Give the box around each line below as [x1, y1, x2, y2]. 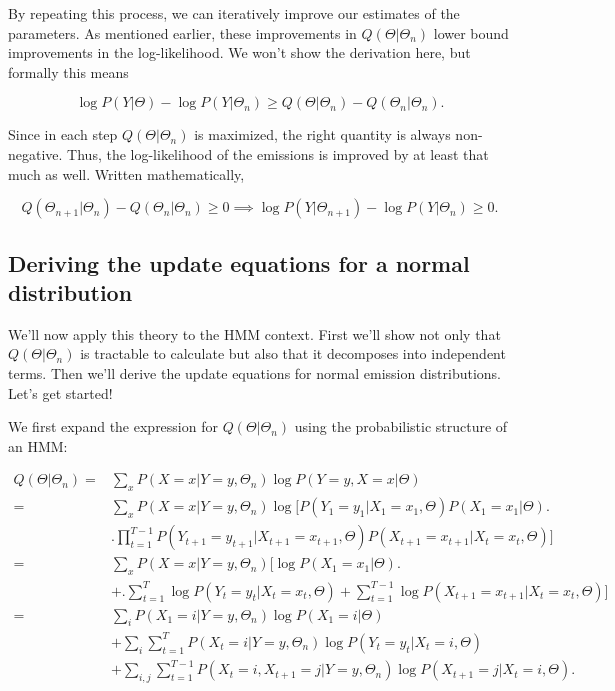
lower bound [433, 22, 509, 43]
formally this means [8, 61, 129, 82]
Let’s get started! [8, 382, 113, 403]
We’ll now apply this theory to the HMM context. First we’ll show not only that [8, 323, 501, 344]
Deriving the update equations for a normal [8, 247, 470, 278]
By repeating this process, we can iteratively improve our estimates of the [8, 3, 460, 23]
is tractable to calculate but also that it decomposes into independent [80, 343, 506, 364]
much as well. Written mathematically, [8, 163, 245, 184]
